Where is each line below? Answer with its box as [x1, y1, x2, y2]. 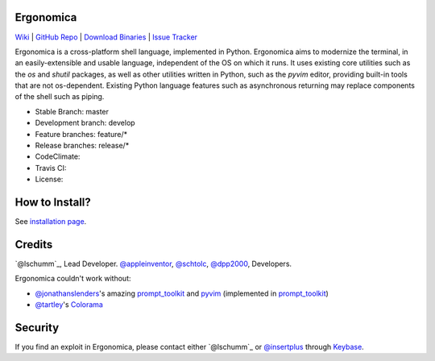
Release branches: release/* [35, 141, 130, 151]
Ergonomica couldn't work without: [14, 274, 132, 284]
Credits [14, 238, 53, 251]
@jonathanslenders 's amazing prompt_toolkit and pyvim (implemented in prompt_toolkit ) [35, 288, 329, 298]
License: [35, 174, 64, 185]
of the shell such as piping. [14, 92, 105, 102]
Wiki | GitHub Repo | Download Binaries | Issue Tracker [14, 32, 197, 42]
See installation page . [14, 217, 87, 226]
